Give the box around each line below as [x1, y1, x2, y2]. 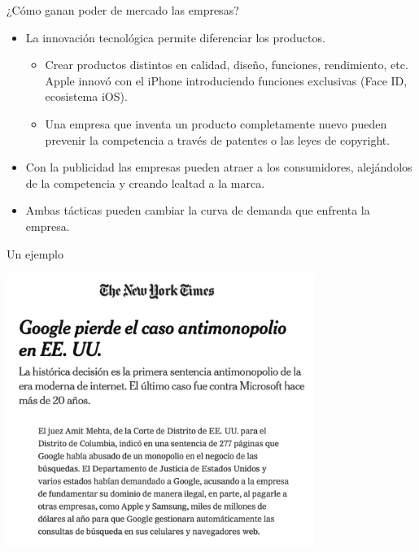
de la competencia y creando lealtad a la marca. [25, 174, 265, 191]
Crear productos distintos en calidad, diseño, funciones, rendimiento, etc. [45, 56, 408, 73]
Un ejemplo [7, 245, 63, 262]
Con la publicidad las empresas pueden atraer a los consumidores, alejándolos [25, 159, 412, 176]
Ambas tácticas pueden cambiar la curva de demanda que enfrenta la [25, 202, 370, 219]
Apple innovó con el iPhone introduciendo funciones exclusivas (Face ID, [45, 72, 408, 89]
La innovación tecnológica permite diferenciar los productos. [25, 28, 325, 46]
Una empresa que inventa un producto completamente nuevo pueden [45, 115, 387, 132]
